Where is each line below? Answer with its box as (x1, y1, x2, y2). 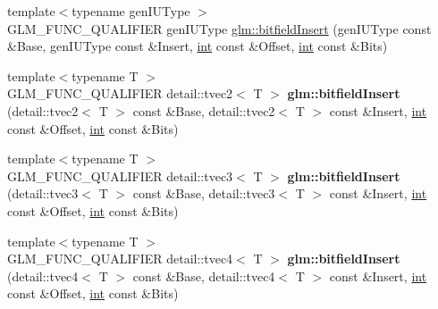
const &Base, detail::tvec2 (132, 101, 275, 120)
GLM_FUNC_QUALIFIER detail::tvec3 (7, 166, 233, 185)
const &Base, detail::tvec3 (132, 184, 275, 203)
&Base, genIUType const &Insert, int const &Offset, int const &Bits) (7, 37, 388, 55)
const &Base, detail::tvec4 (132, 266, 275, 285)
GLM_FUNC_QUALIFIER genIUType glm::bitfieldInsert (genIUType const (7, 19, 432, 38)
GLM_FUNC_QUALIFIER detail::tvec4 (7, 249, 233, 268)
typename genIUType (72, 2, 190, 20)
